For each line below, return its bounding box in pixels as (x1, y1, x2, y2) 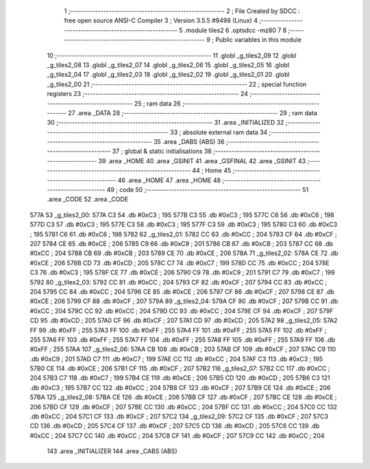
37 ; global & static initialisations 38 (112, 147, 212, 156)
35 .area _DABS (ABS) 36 (153, 138, 225, 146)
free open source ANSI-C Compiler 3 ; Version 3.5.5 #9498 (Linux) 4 (64, 16, 258, 25)
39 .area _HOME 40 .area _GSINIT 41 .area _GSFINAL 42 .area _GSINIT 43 (98, 156, 306, 165)
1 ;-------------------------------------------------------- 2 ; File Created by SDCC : (64, 7, 301, 15)
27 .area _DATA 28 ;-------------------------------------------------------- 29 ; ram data (68, 108, 318, 117)
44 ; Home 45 (192, 167, 232, 175)
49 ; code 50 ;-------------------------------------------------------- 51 (106, 186, 308, 194)
